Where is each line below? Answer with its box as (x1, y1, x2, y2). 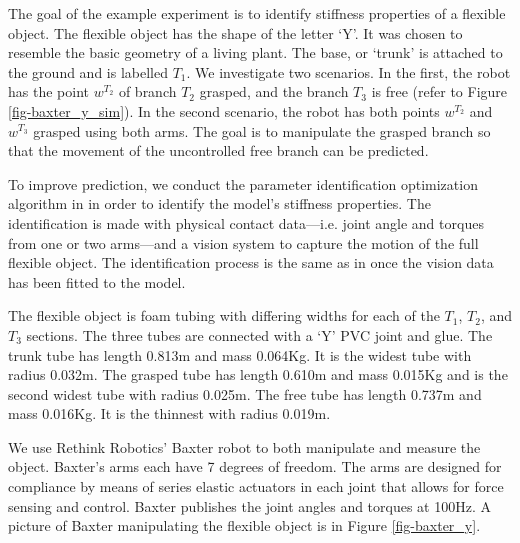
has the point (8, 81, 89, 102)
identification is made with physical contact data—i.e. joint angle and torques (8, 212, 484, 233)
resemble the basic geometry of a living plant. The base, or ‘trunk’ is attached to (8, 42, 503, 63)
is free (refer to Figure (371, 81, 508, 102)
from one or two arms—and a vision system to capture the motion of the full (8, 232, 479, 253)
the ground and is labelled (8, 61, 168, 82)
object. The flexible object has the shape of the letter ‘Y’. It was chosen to (8, 22, 463, 43)
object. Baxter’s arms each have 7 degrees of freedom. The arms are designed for (8, 456, 502, 477)
